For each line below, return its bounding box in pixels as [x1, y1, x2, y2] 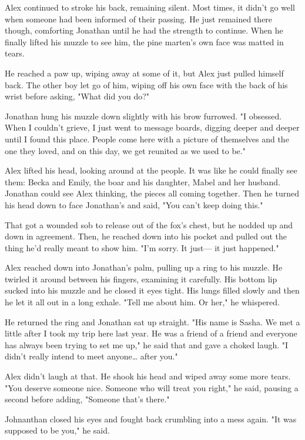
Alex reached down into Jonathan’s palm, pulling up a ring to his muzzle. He [5, 261, 283, 274]
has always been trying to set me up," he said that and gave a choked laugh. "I [5, 338, 289, 351]
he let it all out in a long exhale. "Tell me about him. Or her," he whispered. [5, 296, 280, 308]
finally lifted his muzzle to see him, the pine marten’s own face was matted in [5, 35, 284, 48]
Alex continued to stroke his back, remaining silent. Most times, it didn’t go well [5, 1, 295, 13]
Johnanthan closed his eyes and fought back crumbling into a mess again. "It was [5, 412, 297, 425]
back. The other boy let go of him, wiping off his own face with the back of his [5, 78, 288, 91]
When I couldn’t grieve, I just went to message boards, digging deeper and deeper [5, 121, 300, 134]
